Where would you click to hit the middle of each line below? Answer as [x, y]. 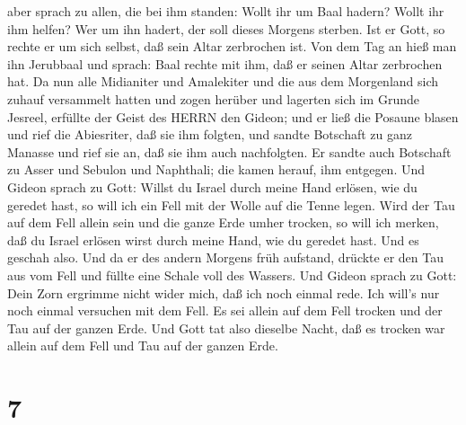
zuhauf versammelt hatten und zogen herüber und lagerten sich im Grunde [213, 98]
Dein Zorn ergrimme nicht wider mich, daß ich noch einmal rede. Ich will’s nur [224, 292]
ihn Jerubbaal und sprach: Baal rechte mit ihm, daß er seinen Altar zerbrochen [225, 63]
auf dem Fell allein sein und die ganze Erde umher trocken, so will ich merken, [223, 222]
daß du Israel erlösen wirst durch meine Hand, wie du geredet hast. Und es [213, 239]
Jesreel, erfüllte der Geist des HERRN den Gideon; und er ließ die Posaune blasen [233, 116]
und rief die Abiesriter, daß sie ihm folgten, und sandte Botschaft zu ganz [210, 134]
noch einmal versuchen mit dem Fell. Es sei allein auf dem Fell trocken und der [225, 310]
